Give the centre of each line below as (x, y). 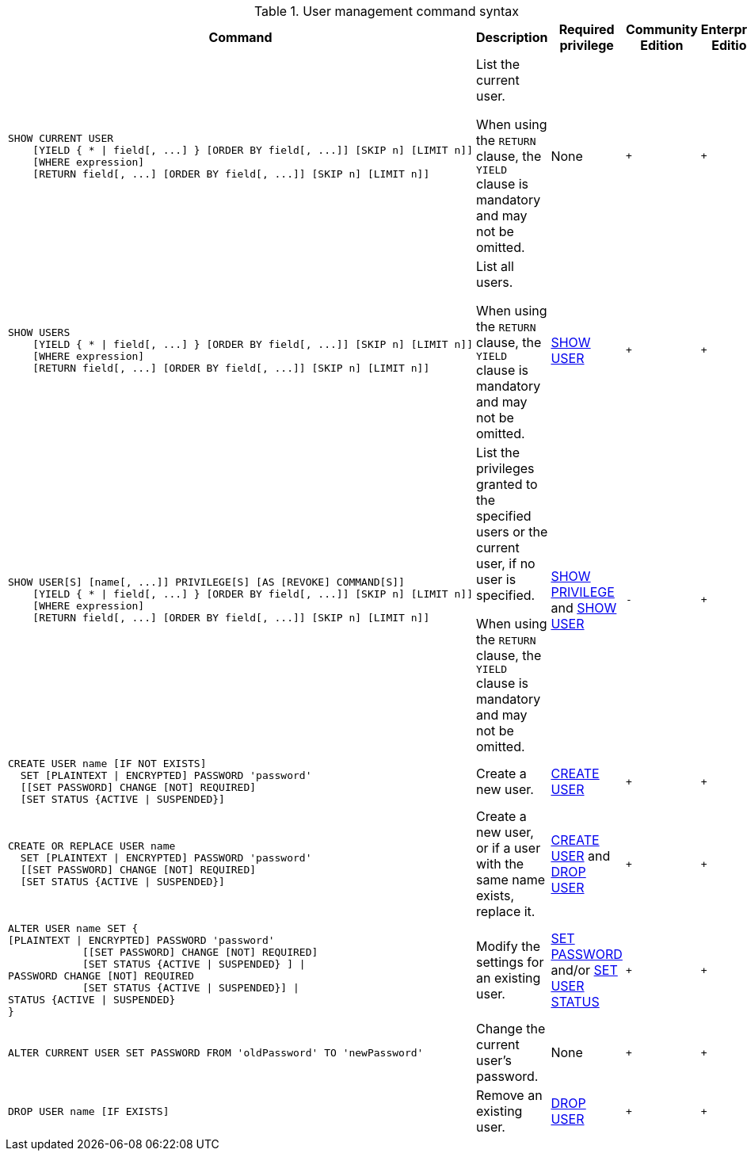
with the (500, 864)
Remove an (509, 1095)
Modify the (509, 946)
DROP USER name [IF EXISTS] (89, 1111)
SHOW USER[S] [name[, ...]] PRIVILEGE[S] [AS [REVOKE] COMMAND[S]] (206, 582)
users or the (512, 532)
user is (496, 579)
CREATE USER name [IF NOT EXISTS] (107, 764)
